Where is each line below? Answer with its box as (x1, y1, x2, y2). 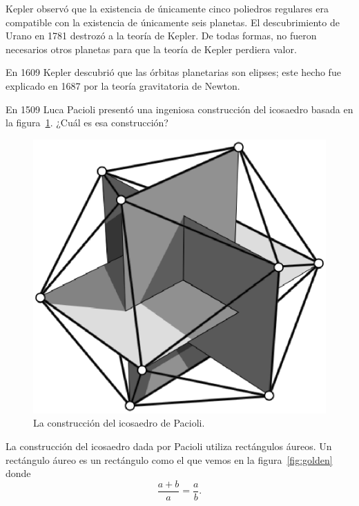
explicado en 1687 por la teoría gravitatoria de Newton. (6, 78, 240, 93)
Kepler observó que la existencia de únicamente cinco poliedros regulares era (6, 1, 329, 15)
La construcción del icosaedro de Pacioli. (33, 416, 205, 430)
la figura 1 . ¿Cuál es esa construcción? (6, 115, 168, 130)
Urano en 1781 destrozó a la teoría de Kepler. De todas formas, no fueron (6, 28, 317, 43)
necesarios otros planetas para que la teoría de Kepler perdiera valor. (6, 41, 297, 56)
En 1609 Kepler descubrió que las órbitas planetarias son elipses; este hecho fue (6, 65, 341, 79)
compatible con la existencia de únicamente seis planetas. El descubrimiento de (6, 14, 340, 29)
